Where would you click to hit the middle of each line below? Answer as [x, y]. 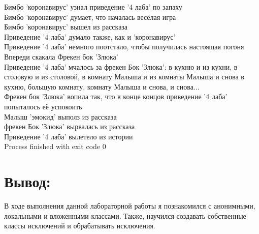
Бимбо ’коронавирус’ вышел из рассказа [66, 27]
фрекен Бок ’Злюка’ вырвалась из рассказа [70, 126]
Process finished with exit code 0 [55, 146]
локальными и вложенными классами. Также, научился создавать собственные [125, 215]
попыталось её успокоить [43, 106]
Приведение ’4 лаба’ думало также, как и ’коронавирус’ [90, 36]
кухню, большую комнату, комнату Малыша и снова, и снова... [102, 86]
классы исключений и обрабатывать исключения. [80, 226]
